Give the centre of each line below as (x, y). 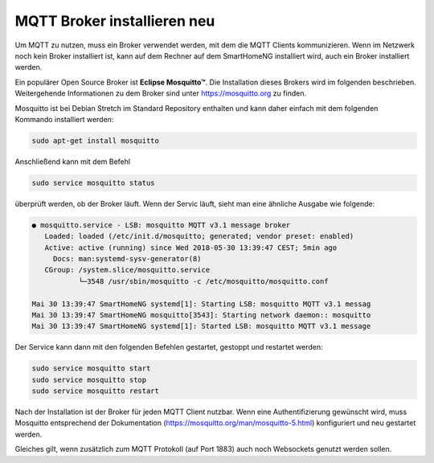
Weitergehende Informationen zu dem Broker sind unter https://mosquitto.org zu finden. (161, 93)
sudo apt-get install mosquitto (96, 140)
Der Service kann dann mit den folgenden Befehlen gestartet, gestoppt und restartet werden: (169, 347)
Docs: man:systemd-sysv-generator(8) (127, 258)
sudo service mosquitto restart (96, 391)
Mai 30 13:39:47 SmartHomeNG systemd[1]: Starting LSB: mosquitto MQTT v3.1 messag (201, 304)
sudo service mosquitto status (94, 182)
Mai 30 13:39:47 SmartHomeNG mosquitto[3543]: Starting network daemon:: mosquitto (201, 315)
